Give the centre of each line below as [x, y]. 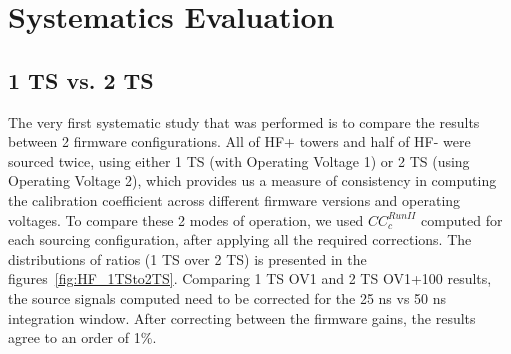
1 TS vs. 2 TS [81, 79]
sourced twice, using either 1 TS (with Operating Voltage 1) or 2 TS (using [239, 160]
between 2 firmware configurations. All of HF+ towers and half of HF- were [239, 141]
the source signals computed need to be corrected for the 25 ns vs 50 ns [227, 297]
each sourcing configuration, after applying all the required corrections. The [240, 239]
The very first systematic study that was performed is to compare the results [244, 121]
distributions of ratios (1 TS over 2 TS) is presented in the [187, 258]
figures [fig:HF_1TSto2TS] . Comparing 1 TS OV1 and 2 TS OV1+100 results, [250, 278]
